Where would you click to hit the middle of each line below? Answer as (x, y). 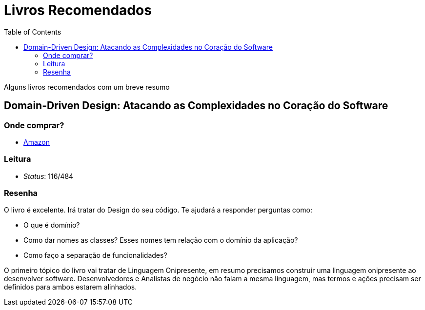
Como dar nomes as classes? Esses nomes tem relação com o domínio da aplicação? (161, 240)
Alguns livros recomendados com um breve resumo (87, 87)
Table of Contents (33, 32)
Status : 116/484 (49, 176)
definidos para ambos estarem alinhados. (71, 287)
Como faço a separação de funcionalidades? (95, 255)
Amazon (37, 142)
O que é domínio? (52, 225)
